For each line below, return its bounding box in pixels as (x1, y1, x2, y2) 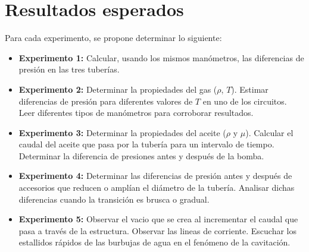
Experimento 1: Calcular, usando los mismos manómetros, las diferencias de (18, 51, 304, 64)
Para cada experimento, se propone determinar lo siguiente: (5, 31, 222, 44)
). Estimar (231, 83, 269, 95)
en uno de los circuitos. (202, 94, 287, 107)
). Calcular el (245, 126, 294, 138)
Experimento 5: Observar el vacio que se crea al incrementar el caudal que (18, 213, 298, 225)
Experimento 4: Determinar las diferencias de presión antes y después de (18, 169, 292, 182)
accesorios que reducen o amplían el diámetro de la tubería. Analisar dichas (18, 181, 295, 194)
